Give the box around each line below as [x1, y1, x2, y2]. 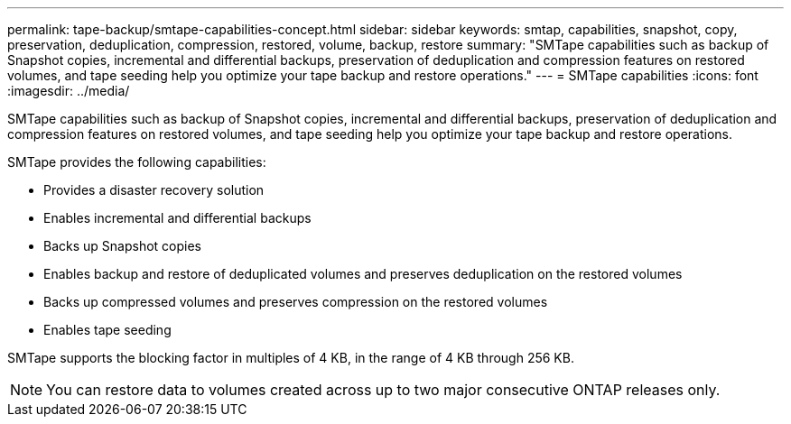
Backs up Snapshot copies [43, 238, 201, 253]
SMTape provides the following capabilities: [7, 154, 266, 170]
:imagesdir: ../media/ [7, 83, 130, 98]
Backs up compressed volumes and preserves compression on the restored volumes [43, 294, 548, 309]
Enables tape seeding [43, 322, 172, 337]
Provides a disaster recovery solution [43, 182, 265, 198]
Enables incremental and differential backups [43, 210, 312, 226]
